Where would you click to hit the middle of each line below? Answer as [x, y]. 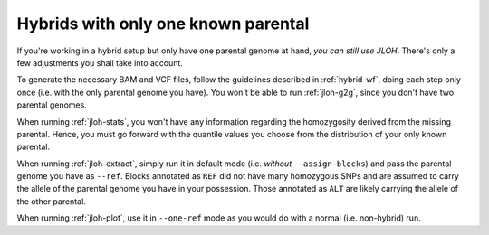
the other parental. [51, 201]
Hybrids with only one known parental [163, 23]
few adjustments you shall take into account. [100, 62]
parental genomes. [52, 105]
